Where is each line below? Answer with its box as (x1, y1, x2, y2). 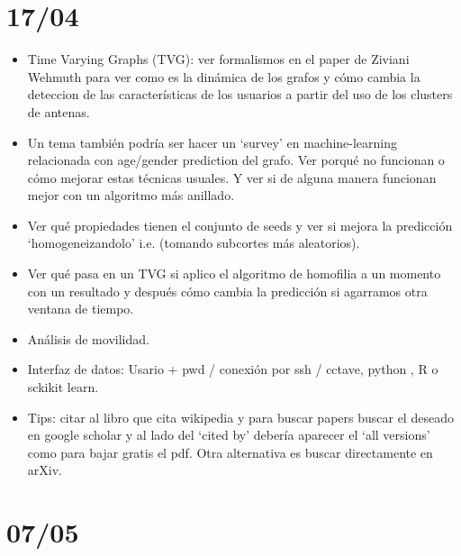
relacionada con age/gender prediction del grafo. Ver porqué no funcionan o (27, 150, 445, 169)
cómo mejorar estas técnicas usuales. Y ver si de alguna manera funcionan (27, 168, 437, 187)
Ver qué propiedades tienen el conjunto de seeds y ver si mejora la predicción (27, 215, 453, 234)
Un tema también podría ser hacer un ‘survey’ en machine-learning (27, 132, 398, 151)
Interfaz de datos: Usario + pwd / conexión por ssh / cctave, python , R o (27, 360, 438, 378)
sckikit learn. (27, 378, 99, 396)
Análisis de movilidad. (27, 329, 149, 348)
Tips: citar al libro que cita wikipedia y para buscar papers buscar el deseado (27, 407, 454, 426)
